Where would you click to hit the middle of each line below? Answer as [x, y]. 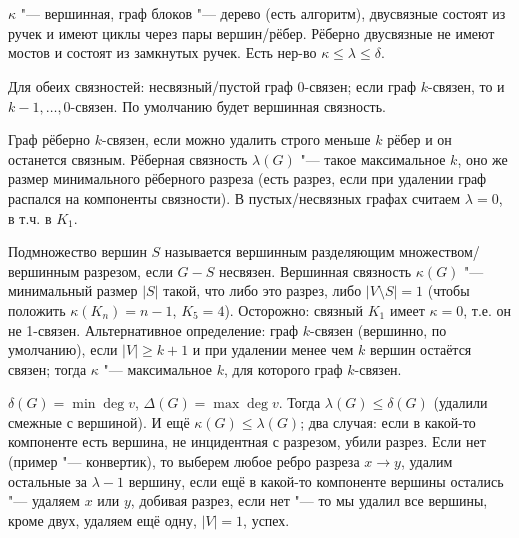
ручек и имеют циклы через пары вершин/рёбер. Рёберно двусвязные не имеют [251, 32]
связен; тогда [47, 368]
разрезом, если [128, 270]
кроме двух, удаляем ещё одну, [102, 519]
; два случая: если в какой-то [388, 421]
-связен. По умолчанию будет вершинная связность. [228, 105]
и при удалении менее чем [273, 349]
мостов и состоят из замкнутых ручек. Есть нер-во [162, 52]
